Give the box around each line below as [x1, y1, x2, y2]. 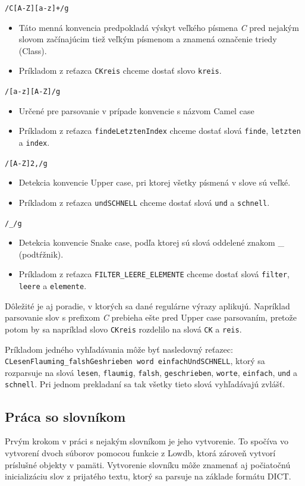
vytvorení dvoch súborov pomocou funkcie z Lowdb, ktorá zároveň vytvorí [5, 446, 276, 459]
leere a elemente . [18, 280, 87, 292]
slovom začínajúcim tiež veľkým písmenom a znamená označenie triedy [18, 33, 277, 45]
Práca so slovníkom [5, 407, 126, 425]
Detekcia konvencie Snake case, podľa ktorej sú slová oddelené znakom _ [18, 236, 284, 249]
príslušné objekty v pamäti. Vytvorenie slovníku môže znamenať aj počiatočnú [5, 458, 291, 471]
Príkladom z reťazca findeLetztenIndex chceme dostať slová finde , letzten [18, 124, 301, 137]
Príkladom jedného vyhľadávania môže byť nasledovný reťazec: [5, 343, 233, 355]
